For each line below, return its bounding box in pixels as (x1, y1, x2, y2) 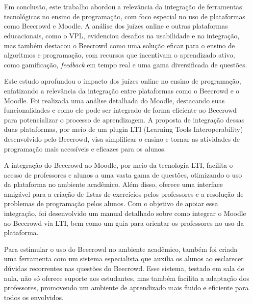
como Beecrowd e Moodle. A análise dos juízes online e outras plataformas (4, 21, 228, 31)
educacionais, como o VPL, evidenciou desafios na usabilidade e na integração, (4, 30, 240, 40)
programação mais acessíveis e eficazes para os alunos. (4, 143, 166, 153)
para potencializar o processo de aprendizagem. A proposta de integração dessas (4, 114, 245, 124)
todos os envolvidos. (4, 292, 64, 302)
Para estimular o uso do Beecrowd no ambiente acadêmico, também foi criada (4, 243, 238, 254)
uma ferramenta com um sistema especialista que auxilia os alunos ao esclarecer (4, 253, 244, 264)
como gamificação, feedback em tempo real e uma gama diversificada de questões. (4, 59, 247, 69)
